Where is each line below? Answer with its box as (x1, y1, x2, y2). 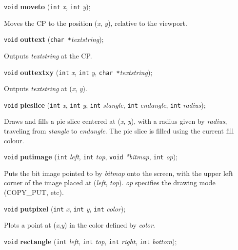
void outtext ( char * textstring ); (4, 34, 104, 44)
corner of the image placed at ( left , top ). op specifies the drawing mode (4, 177, 216, 188)
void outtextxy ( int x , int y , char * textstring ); (4, 67, 153, 77)
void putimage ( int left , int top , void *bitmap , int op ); (4, 152, 178, 162)
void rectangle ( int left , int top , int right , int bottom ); (4, 236, 177, 246)
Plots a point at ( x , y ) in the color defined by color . (4, 220, 155, 230)
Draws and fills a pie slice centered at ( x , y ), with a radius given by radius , (4, 116, 227, 126)
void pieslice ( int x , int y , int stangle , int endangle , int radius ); (4, 99, 206, 110)
